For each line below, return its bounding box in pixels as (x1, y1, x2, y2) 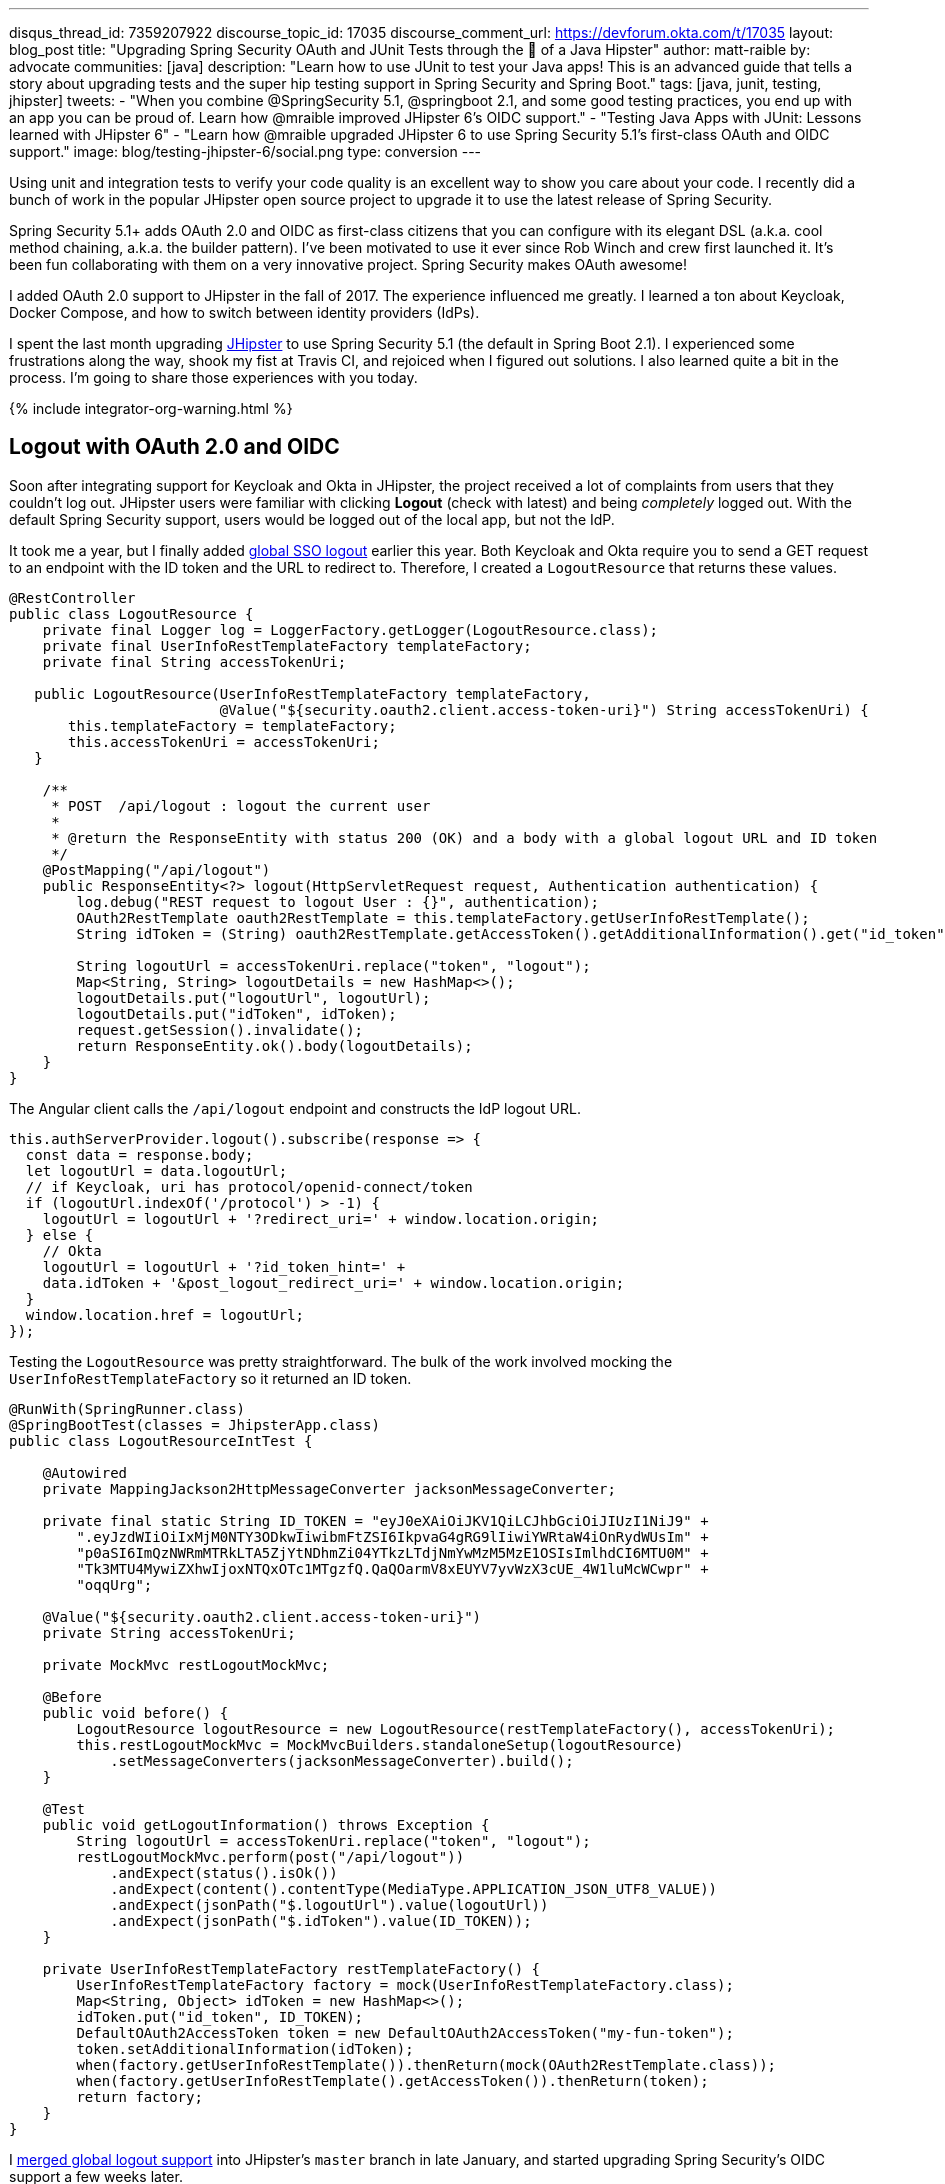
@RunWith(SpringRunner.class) (9, 1400, 246, 1417)
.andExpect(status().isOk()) (110, 1864, 338, 1881)
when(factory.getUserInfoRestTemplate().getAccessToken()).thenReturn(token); (76, 2072, 709, 2089)
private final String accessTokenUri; (42, 653, 347, 670)
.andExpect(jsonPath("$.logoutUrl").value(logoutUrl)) (110, 1896, 549, 1913)
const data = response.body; (25, 1146, 254, 1163)
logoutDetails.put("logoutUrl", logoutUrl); (76, 989, 431, 1006)
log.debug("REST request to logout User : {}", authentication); (76, 893, 600, 910)
